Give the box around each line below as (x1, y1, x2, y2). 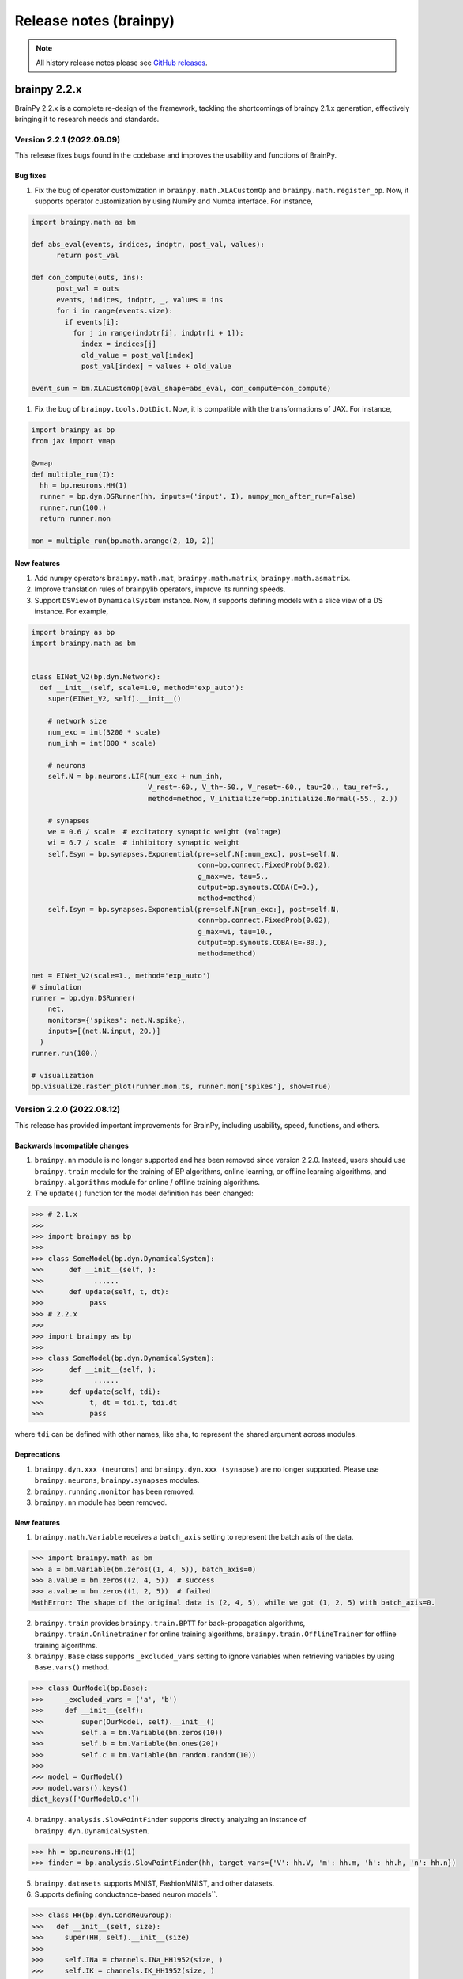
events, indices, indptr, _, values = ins (56, 295, 224, 304)
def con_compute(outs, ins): (31, 273, 145, 283)
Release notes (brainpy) (14, 12, 175, 29)
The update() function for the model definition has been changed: (34, 1188, 254, 1198)
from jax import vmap (31, 436, 115, 446)
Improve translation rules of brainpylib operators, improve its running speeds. (34, 584, 286, 594)
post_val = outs (56, 284, 119, 293)
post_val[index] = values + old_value (81, 362, 232, 371)
